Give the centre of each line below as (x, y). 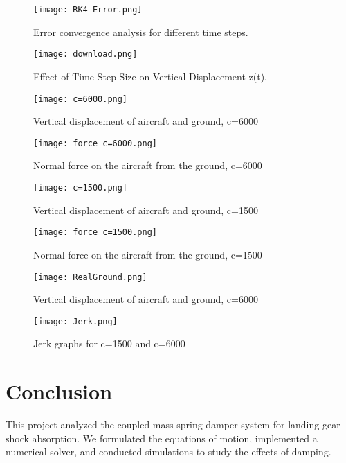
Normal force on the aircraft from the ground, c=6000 (148, 165)
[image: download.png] (85, 54)
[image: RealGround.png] (90, 277)
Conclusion (59, 391)
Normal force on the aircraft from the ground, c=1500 (148, 254)
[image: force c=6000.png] (95, 143)
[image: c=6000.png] (81, 99)
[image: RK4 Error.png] (88, 10)
